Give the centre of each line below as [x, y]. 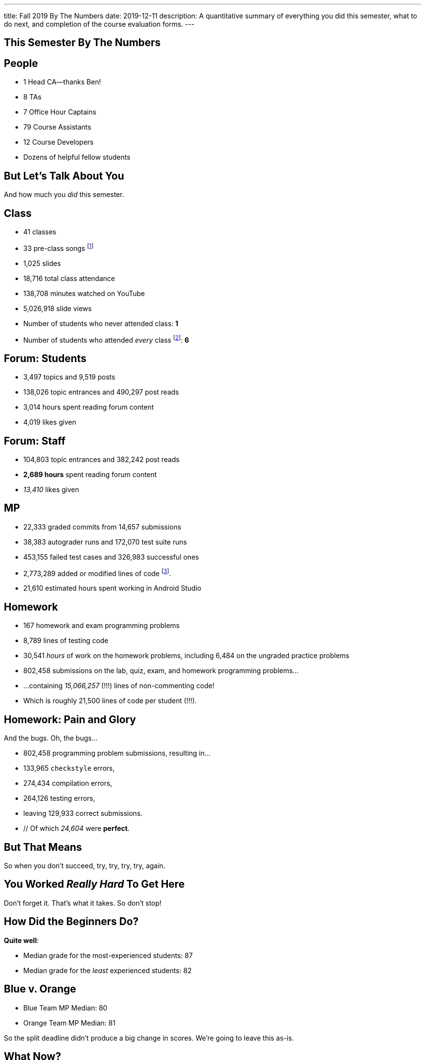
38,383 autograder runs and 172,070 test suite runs [105, 542]
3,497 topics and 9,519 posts [69, 377]
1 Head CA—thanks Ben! [62, 82]
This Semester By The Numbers [82, 43]
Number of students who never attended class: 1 [101, 323]
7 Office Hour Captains [60, 112]
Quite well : [21, 940]
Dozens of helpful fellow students [77, 157]
